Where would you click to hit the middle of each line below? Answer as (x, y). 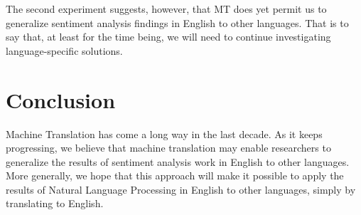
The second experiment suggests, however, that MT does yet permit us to (166, 9)
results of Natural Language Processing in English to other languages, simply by (181, 189)
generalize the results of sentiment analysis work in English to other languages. (178, 161)
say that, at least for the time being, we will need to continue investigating (168, 37)
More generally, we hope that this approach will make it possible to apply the (175, 175)
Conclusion (61, 99)
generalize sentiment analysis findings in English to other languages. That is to (177, 22)
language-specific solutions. (64, 50)
